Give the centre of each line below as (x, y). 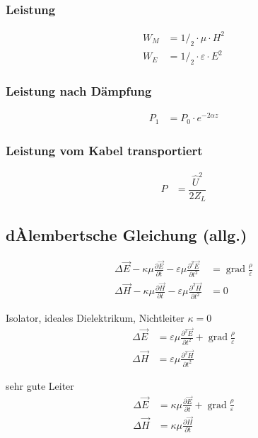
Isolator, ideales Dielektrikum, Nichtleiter (95, 318)
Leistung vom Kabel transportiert (104, 150)
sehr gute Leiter (40, 385)
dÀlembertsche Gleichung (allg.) (127, 234)
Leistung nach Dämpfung (79, 90)
